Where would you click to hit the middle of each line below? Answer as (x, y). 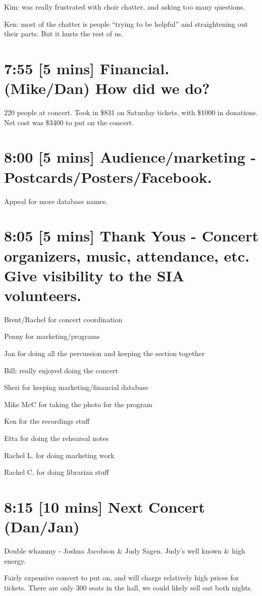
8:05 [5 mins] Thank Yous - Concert (131, 236)
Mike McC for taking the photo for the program (78, 404)
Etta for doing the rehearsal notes (56, 438)
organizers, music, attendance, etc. (127, 255)
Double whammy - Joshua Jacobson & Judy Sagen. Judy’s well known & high (125, 551)
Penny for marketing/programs (52, 336)
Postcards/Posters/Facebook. (108, 177)
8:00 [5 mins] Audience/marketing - (130, 157)
